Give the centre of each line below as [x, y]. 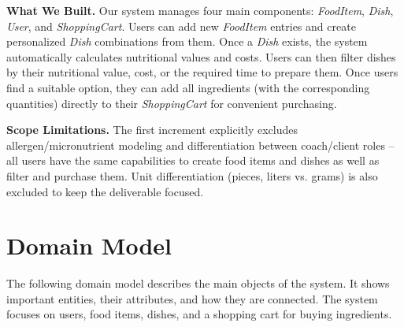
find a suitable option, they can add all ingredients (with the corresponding [188, 87]
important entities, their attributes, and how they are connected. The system [192, 298]
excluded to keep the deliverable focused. [105, 191]
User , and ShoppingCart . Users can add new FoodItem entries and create [181, 26]
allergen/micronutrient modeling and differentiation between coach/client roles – [200, 145]
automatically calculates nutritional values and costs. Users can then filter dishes [201, 56]
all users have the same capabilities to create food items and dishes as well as [193, 160]
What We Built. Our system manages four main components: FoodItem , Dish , [200, 10]
